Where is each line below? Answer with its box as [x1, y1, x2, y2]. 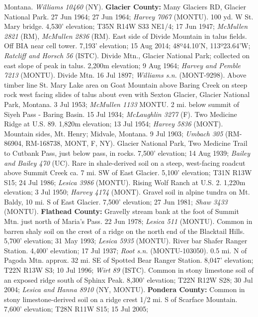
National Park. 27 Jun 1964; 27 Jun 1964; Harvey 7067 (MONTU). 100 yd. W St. [4, 11, 254, 21]
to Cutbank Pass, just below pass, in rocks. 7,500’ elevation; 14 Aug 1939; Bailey [4, 147, 250, 158]
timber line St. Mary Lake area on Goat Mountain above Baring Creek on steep [4, 79, 248, 90]
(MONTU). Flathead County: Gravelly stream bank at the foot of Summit [4, 206, 239, 216]
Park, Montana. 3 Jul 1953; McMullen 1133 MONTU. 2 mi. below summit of [4, 99, 240, 109]
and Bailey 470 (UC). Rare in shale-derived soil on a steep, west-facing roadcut [4, 157, 246, 168]
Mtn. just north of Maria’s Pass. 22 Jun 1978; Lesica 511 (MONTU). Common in [4, 216, 253, 226]
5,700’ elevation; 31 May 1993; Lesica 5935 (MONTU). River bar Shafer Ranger [4, 235, 248, 246]
